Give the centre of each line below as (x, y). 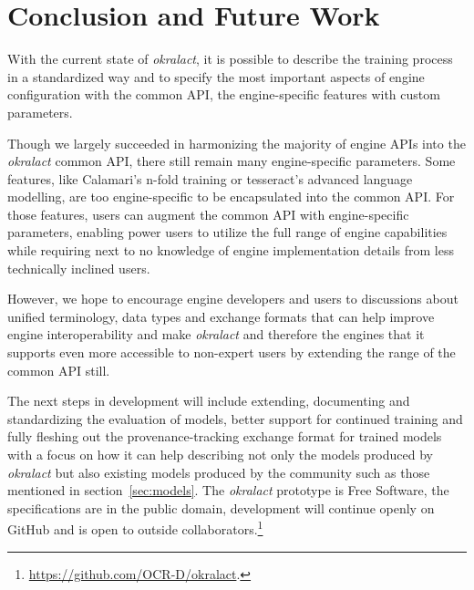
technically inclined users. (79, 268)
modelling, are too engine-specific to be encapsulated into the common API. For (231, 197)
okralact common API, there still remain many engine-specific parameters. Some (232, 161)
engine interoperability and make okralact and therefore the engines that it (216, 334)
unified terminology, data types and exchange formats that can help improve (221, 316)
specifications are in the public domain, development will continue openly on (221, 507)
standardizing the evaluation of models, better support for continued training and (235, 418)
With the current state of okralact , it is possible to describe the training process (230, 59)
